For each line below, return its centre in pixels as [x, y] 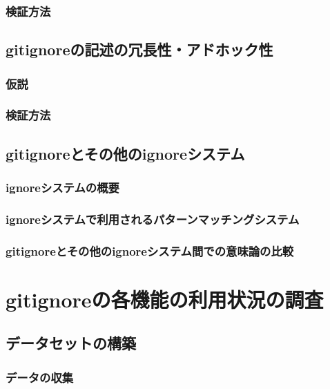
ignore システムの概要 [62, 188]
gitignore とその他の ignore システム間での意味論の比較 [150, 250]
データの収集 [40, 377]
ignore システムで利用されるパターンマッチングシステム [153, 219]
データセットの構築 [71, 343]
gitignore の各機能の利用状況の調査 [165, 299]
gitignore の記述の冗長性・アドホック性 [139, 49]
